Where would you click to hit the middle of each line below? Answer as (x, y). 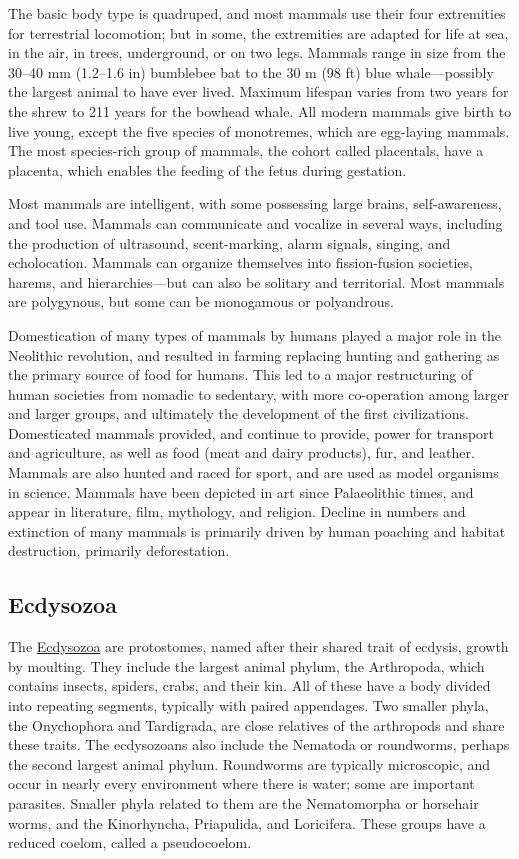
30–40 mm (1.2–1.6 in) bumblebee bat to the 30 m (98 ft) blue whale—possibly (251, 71)
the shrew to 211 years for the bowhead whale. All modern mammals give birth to (260, 110)
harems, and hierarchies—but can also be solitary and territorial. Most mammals (256, 281)
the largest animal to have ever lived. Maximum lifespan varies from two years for (258, 91)
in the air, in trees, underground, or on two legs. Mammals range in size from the (257, 52)
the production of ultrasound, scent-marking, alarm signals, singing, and (229, 242)
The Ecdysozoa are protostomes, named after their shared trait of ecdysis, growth (258, 646)
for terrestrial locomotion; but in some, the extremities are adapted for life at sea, (258, 32)
